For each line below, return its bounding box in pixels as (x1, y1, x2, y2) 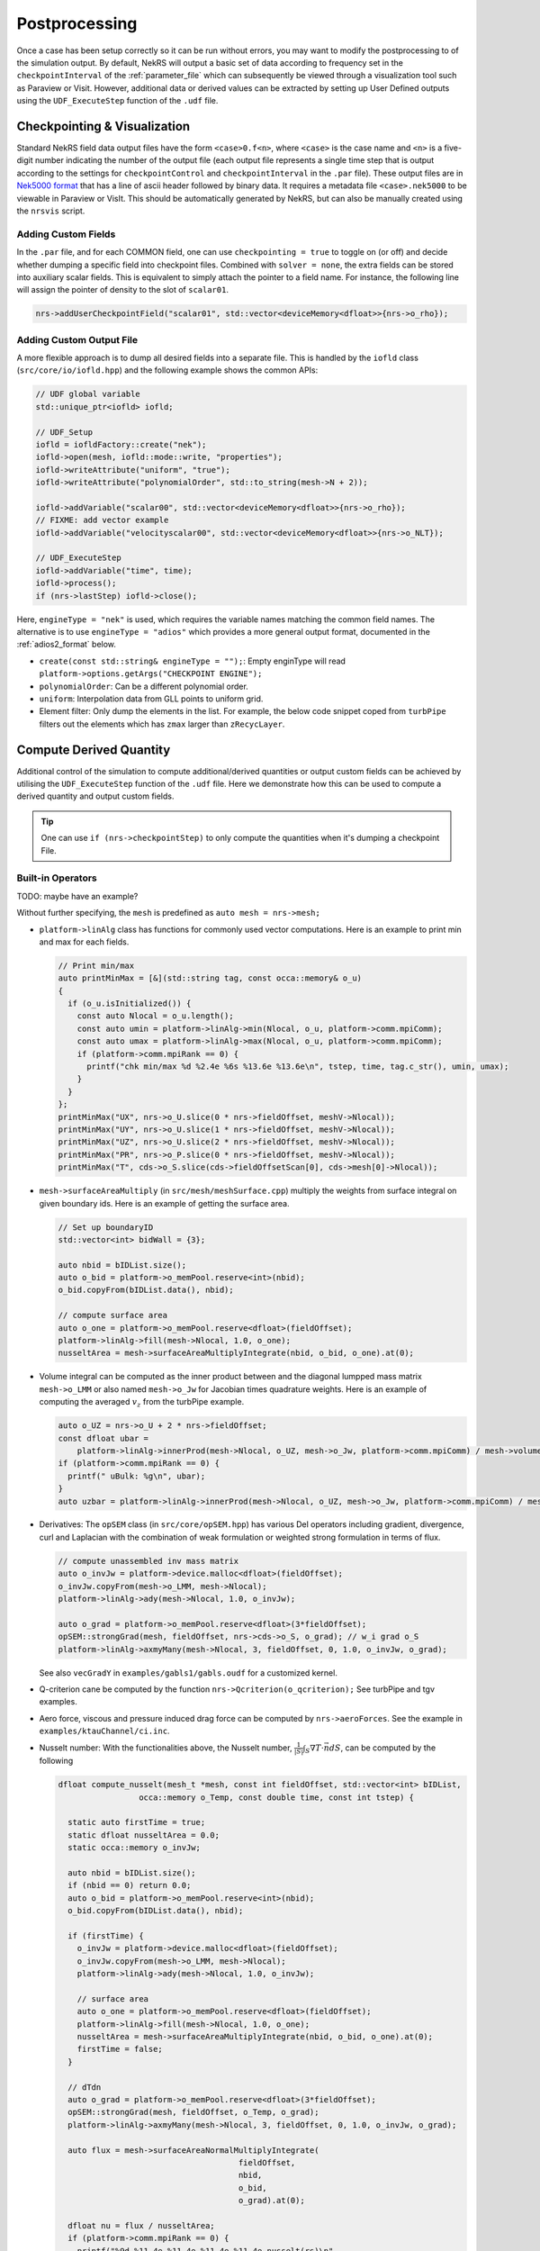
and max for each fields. (39, 936, 130, 947)
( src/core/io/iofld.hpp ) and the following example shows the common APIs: (16, 365, 319, 375)
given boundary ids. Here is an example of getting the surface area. (39, 1198, 290, 1208)
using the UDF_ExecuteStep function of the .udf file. (16, 95, 219, 106)
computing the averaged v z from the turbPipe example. (39, 1397, 245, 1409)
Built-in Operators (16, 872, 98, 884)
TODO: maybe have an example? (16, 890, 139, 901)
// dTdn (67, 2082, 102, 2093)
